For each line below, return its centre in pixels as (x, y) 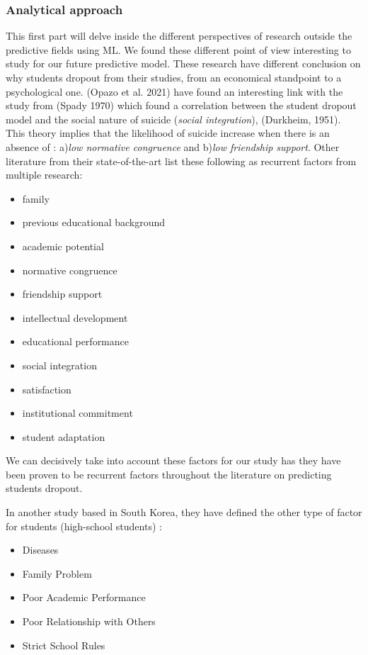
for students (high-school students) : (84, 526)
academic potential (63, 246)
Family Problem (57, 573)
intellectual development (75, 317)
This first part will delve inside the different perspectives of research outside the (179, 36)
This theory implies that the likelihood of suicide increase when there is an (168, 133)
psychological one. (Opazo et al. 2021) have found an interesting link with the (174, 91)
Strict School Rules (64, 645)
